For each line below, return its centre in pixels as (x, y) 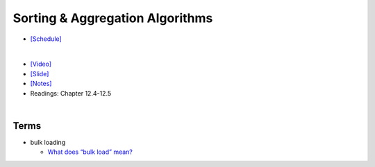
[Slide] (40, 73)
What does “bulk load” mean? (90, 152)
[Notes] (41, 84)
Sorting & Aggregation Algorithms (113, 18)
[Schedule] (46, 39)
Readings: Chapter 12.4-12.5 (71, 93)
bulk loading (48, 142)
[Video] (41, 64)
